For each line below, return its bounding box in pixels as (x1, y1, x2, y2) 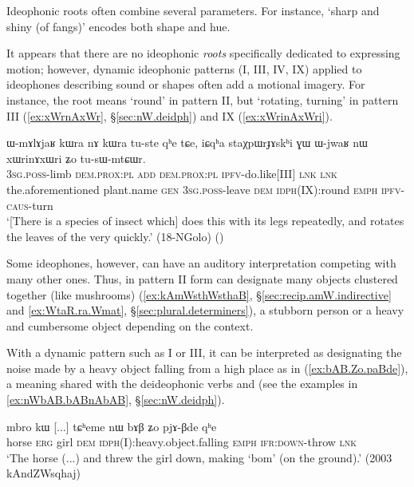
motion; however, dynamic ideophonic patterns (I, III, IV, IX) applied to (6, 60, 362, 77)
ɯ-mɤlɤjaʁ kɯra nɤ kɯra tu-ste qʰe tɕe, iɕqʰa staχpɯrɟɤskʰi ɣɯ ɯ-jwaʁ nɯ (6, 134, 368, 151)
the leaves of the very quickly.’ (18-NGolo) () (6, 228, 224, 244)
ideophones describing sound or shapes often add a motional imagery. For (6, 76, 365, 93)
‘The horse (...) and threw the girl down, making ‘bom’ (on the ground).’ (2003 (6, 449, 392, 465)
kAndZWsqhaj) (6, 465, 81, 481)
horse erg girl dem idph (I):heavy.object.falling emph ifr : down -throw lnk (6, 434, 357, 450)
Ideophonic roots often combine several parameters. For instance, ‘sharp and (6, 2, 380, 18)
